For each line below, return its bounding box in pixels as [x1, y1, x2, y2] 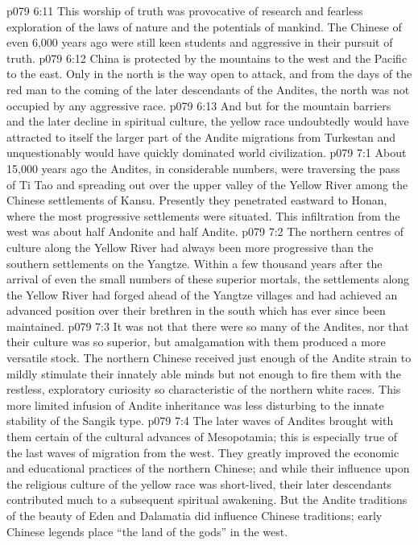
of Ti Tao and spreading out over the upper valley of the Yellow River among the [6, 175, 408, 192]
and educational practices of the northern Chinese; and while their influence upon [6, 460, 410, 477]
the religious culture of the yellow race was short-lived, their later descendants [6, 475, 392, 492]
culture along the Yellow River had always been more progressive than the [6, 238, 374, 255]
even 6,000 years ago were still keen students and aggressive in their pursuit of [6, 34, 393, 51]
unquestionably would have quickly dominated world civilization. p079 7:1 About [6, 144, 407, 161]
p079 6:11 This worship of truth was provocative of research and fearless [6, 2, 363, 19]
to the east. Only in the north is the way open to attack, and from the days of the [6, 65, 412, 82]
